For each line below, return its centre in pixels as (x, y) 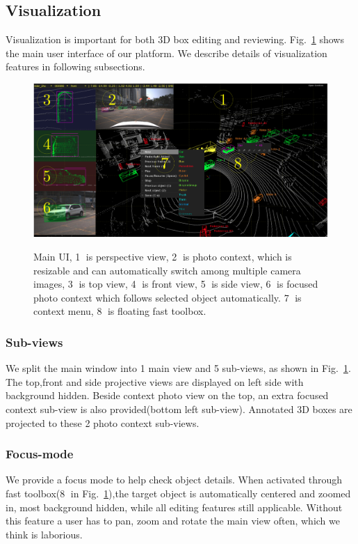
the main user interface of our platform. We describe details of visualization (166, 53)
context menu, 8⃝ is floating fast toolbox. (120, 311)
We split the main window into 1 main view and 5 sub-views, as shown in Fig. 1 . (178, 368)
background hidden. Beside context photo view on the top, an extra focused (167, 395)
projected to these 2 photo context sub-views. (103, 422)
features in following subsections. (75, 67)
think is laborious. (44, 534)
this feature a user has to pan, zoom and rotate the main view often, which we (173, 521)
